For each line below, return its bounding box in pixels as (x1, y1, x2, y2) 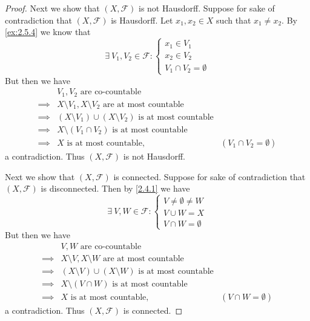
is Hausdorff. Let (111, 13, 173, 26)
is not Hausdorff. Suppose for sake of (139, 2, 275, 14)
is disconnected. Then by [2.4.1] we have (41, 182, 190, 195)
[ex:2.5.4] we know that (5, 25, 91, 38)
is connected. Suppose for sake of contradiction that (113, 170, 306, 183)
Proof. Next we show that (5, 2, 100, 14)
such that (216, 13, 251, 26)
